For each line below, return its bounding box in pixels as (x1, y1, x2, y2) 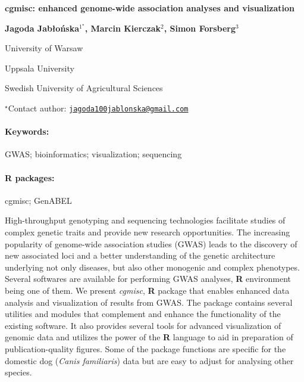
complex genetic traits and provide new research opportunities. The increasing (5, 226, 290, 238)
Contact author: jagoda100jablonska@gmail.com (8, 101, 189, 114)
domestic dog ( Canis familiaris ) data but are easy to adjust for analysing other (5, 354, 294, 367)
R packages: (5, 171, 55, 184)
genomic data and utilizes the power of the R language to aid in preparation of (5, 331, 293, 343)
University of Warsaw (5, 42, 83, 54)
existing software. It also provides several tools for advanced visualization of (5, 319, 281, 331)
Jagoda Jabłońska (5, 21, 80, 34)
